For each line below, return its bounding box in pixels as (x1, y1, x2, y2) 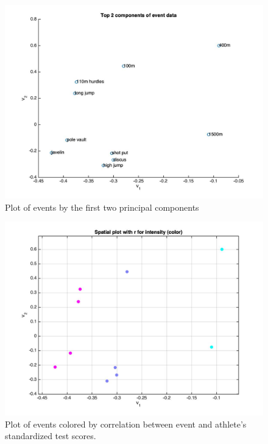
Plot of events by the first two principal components (5, 200, 199, 213)
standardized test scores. (5, 429, 96, 442)
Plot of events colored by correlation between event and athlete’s (5, 417, 247, 430)
